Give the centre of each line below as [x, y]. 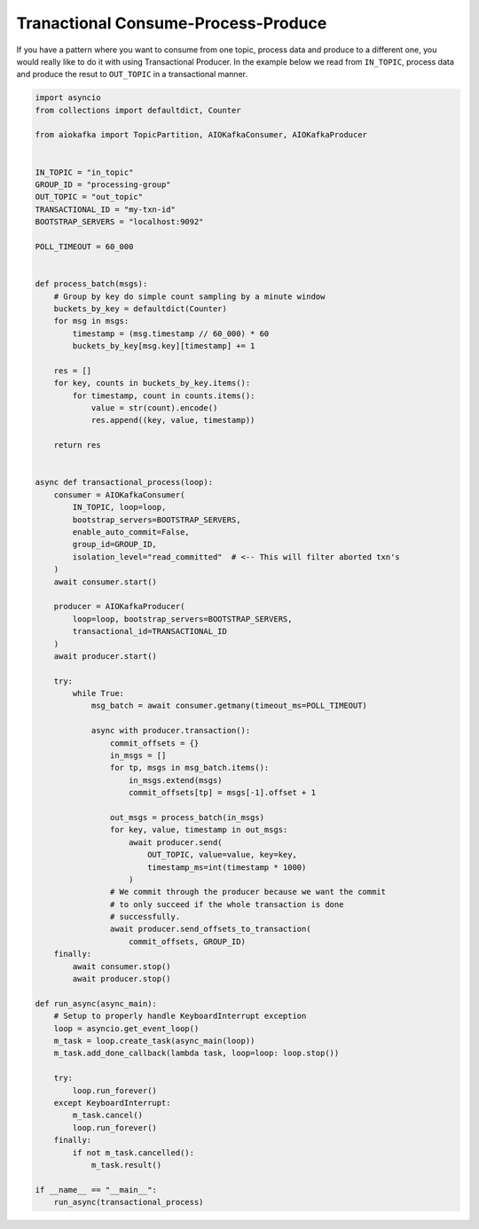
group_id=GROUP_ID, [114, 544]
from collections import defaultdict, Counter [138, 110]
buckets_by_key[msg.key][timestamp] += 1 [164, 346]
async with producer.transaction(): [171, 731]
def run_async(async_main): [96, 1003]
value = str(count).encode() [154, 408]
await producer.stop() [122, 979]
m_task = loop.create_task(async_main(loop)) [154, 1041]
